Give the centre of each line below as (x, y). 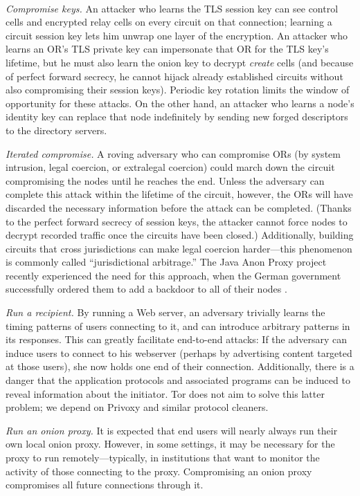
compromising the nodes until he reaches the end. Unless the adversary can (165, 180)
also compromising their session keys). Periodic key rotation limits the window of (178, 90)
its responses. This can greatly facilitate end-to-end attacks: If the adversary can (176, 339)
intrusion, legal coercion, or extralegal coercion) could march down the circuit (170, 167)
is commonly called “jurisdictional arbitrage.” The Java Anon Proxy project (166, 262)
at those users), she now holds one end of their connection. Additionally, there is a (180, 366)
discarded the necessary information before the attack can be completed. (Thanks (179, 207)
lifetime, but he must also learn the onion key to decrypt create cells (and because (180, 62)
